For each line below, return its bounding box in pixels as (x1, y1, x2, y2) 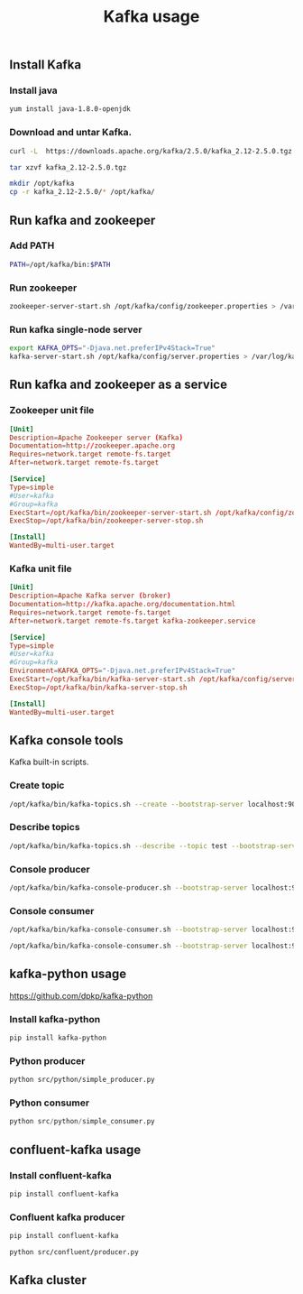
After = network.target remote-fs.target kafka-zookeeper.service (9, 616, 256, 625)
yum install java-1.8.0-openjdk (9, 105, 131, 114)
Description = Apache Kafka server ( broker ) (9, 591, 171, 601)
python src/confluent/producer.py (9, 1247, 140, 1256)
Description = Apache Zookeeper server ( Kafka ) (9, 433, 183, 442)
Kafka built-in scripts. (9, 756, 89, 768)
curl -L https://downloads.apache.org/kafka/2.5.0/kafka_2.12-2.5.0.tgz (9, 146, 293, 155)
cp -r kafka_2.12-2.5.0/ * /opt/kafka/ (9, 188, 155, 197)
